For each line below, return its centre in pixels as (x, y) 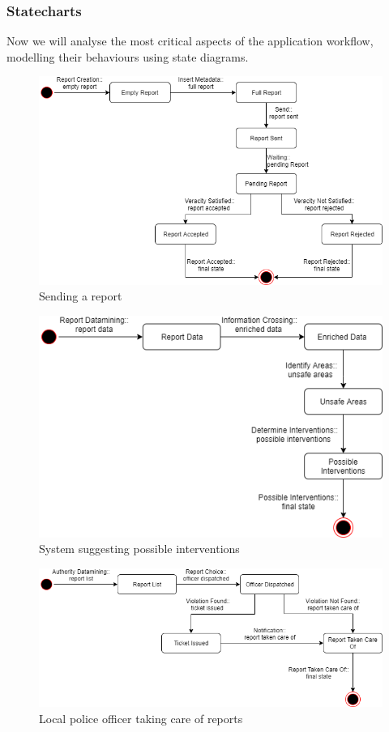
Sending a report (81, 296)
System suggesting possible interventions (139, 549)
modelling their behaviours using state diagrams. (128, 56)
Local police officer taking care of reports (141, 718)
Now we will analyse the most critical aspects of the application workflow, (190, 41)
